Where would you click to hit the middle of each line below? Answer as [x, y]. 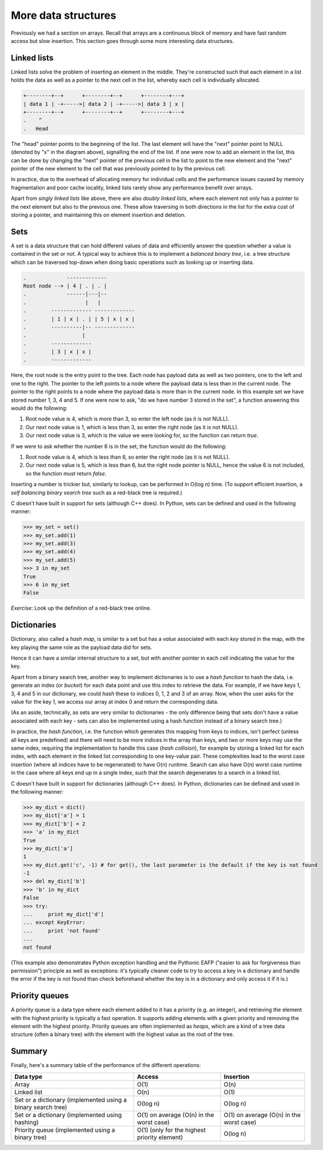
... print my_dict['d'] [63, 915]
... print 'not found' [62, 931]
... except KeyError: [54, 922]
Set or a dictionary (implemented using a [71, 1099]
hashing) [27, 1122]
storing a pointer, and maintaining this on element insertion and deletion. [98, 215]
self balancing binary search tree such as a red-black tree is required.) [97, 492]
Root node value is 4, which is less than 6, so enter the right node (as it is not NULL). [128, 457]
